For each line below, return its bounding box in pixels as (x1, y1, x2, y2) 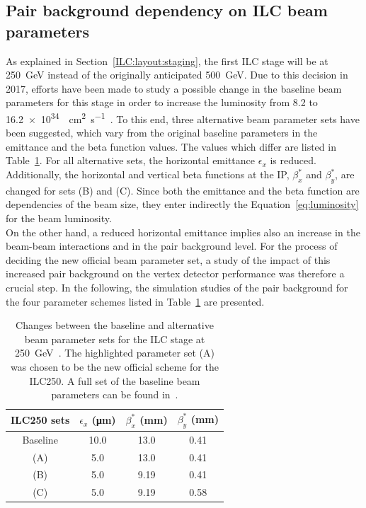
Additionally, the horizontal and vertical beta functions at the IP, (6, 167, 290, 181)
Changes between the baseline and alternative (16, 318, 214, 333)
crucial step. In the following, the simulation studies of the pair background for (6, 279, 348, 294)
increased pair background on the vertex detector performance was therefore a (6, 266, 345, 281)
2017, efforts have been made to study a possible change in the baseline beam (6, 81, 342, 96)
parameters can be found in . (51, 387, 178, 402)
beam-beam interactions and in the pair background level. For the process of (6, 238, 338, 253)
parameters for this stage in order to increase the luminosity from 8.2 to (6, 95, 318, 110)
